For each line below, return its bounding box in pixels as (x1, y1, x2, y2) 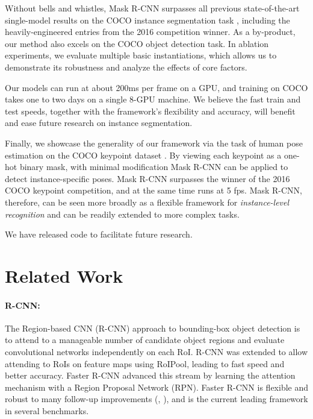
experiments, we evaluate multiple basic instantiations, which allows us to (5, 49, 277, 61)
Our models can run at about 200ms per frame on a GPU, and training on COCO (5, 81, 308, 93)
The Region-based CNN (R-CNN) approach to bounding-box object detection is (5, 321, 300, 334)
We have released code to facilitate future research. (5, 228, 193, 241)
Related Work (5, 263, 123, 288)
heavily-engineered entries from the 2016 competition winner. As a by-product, (5, 25, 296, 38)
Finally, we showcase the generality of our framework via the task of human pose (5, 136, 303, 149)
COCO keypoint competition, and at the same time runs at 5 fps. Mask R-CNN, (5, 184, 303, 197)
